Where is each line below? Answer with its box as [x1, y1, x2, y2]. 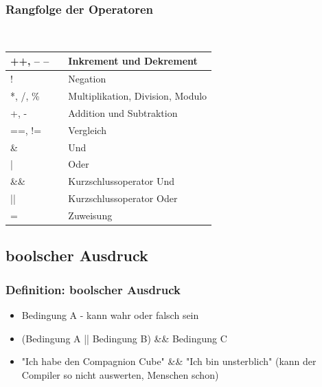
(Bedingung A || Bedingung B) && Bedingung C [21, 331, 227, 345]
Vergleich [68, 122, 106, 137]
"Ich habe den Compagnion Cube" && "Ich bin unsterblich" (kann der [21, 354, 317, 368]
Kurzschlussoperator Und [68, 174, 175, 188]
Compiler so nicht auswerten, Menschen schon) [21, 367, 219, 382]
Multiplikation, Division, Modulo [68, 89, 207, 102]
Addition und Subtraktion [68, 105, 178, 120]
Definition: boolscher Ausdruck [5, 280, 181, 298]
